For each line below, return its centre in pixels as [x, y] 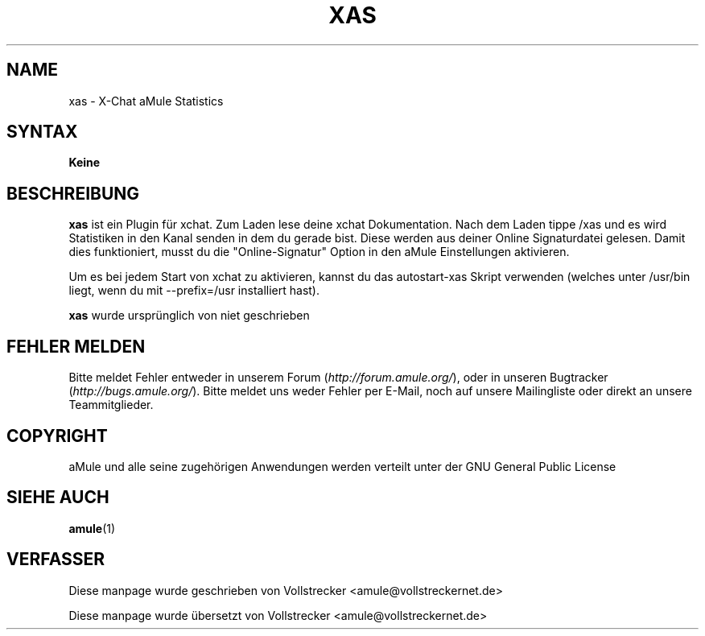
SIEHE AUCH [58, 498]
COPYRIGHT [57, 436]
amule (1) [92, 528]
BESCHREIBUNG [73, 193]
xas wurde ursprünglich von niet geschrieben [189, 316]
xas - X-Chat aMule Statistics [146, 101]
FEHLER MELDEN [76, 346]
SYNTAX [42, 132]
